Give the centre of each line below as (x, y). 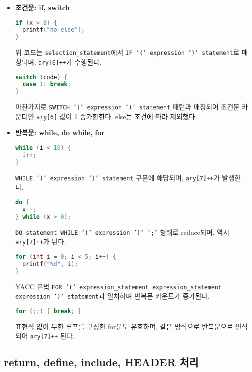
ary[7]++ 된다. (52, 336)
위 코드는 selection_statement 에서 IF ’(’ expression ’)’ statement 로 (127, 52)
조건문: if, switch (42, 7)
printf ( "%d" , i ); (50, 264)
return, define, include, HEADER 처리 (101, 362)
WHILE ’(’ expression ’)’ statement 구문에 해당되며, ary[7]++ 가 (118, 177)
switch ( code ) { (41, 77)
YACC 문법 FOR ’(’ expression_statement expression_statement (118, 286)
